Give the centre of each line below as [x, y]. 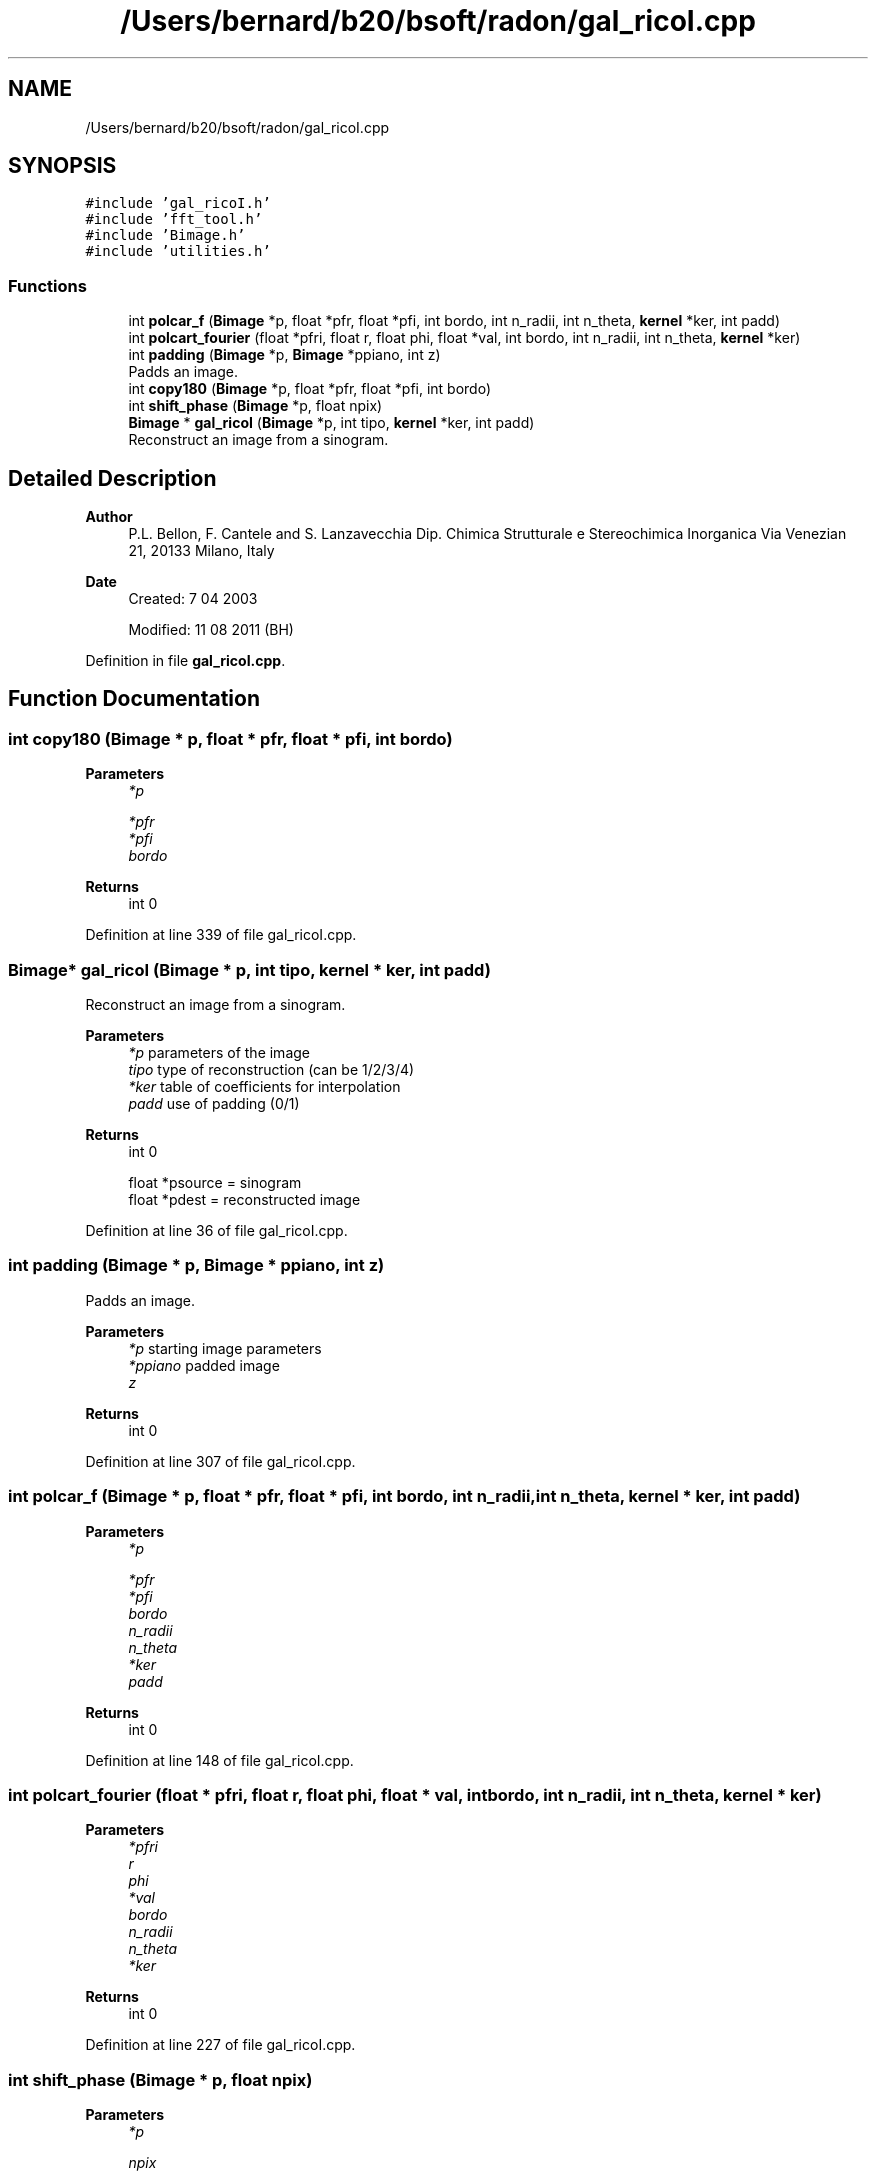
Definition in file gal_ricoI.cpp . [185, 661]
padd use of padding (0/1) [214, 1103]
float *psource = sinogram [215, 1182]
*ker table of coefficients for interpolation [264, 1086]
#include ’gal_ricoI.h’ [178, 203]
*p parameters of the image [219, 1052]
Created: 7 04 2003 [193, 599]
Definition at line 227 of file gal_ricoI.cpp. [220, 2045]
